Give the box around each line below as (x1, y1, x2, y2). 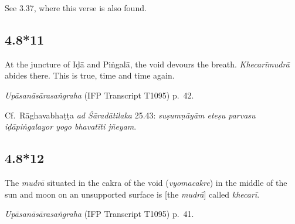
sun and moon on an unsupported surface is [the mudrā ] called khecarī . (5, 188, 260, 200)
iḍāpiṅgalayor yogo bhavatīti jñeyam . (5, 120, 137, 133)
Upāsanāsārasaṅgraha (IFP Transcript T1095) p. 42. (5, 89, 194, 101)
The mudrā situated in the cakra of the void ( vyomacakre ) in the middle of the (5, 176, 287, 188)
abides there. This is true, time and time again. (5, 69, 175, 82)
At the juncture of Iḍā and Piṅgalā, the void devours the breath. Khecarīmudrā (5, 57, 290, 70)
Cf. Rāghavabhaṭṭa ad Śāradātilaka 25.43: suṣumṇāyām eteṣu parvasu (5, 108, 256, 121)
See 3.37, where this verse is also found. (5, 2, 147, 13)
